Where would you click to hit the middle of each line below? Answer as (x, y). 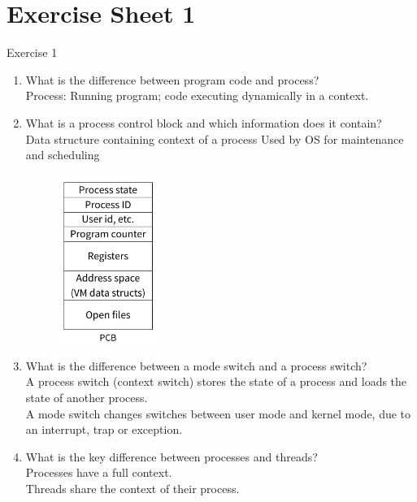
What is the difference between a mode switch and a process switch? (196, 365)
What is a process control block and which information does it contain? (204, 122)
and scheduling (63, 155)
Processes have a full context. (99, 472)
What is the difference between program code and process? (172, 79)
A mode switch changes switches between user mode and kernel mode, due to (218, 413)
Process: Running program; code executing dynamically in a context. (197, 95)
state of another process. (87, 398)
